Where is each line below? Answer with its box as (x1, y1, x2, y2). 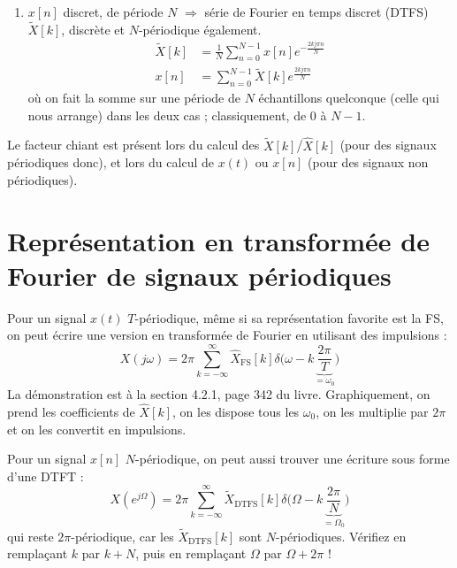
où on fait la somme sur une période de (27, 88, 240, 107)
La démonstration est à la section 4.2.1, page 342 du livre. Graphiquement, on (7, 385, 430, 403)
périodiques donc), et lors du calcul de (7, 153, 214, 172)
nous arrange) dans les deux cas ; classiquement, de (27, 105, 307, 124)
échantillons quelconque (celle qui (258, 88, 439, 107)
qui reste (7, 526, 54, 545)
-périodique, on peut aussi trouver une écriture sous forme (135, 449, 450, 468)
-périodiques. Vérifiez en (276, 526, 407, 545)
